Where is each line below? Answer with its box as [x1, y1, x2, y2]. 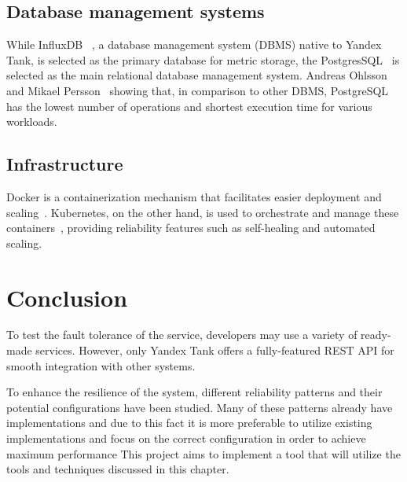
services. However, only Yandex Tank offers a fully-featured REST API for [35, 342, 394, 359]
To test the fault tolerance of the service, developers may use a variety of [6, 326, 357, 343]
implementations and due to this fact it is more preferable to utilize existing [6, 414, 372, 431]
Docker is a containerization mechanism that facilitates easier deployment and [6, 188, 382, 204]
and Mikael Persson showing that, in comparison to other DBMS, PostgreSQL [6, 82, 389, 98]
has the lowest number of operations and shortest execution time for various [6, 98, 372, 114]
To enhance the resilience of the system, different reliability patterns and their [6, 384, 383, 400]
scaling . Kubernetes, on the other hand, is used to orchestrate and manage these [6, 204, 399, 220]
